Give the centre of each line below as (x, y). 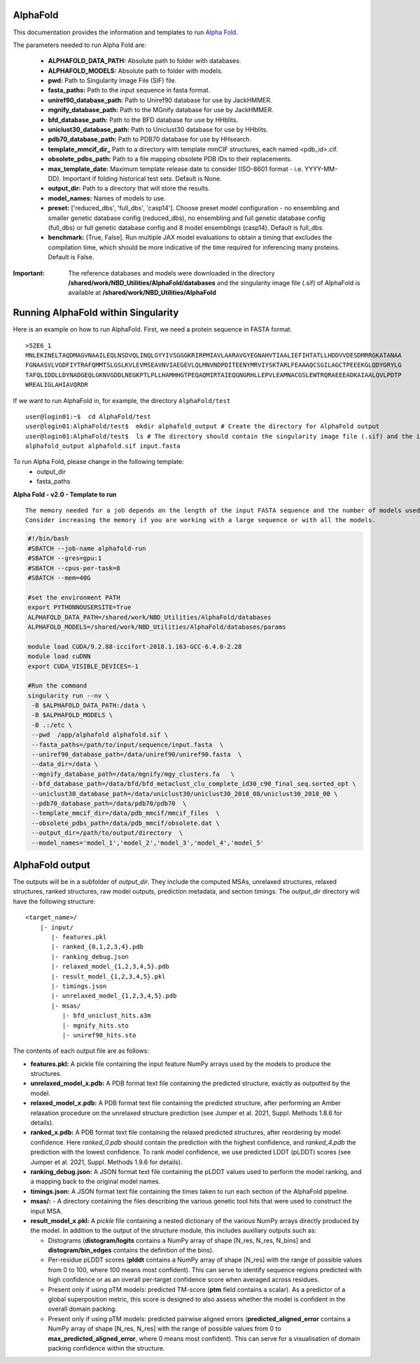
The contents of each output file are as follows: (81, 1051)
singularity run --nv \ (69, 695)
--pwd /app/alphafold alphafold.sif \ (100, 735)
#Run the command (57, 686)
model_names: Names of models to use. (107, 198)
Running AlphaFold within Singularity (96, 313)
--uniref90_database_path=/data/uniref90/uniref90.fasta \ (137, 755)
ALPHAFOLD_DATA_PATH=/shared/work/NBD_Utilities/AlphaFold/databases (149, 617)
